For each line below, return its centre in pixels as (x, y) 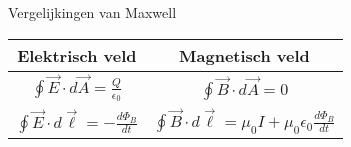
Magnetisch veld (244, 55)
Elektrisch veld (77, 55)
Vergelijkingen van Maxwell (92, 12)
